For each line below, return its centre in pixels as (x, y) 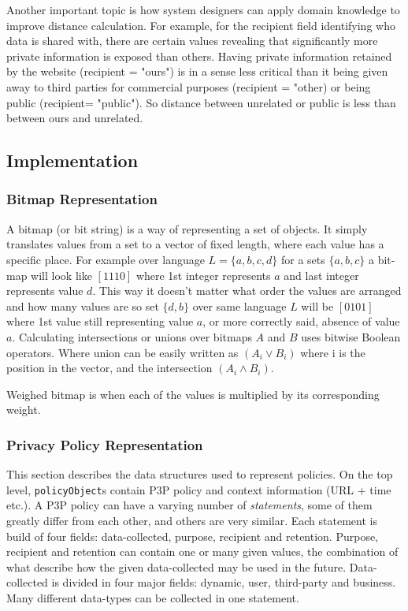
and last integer (321, 275)
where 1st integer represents (203, 275)
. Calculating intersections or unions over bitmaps (132, 336)
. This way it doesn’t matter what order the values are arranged (247, 291)
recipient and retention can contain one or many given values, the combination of (202, 551)
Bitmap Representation (82, 199)
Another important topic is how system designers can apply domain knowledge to (203, 9)
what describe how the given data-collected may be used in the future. (176, 566)
